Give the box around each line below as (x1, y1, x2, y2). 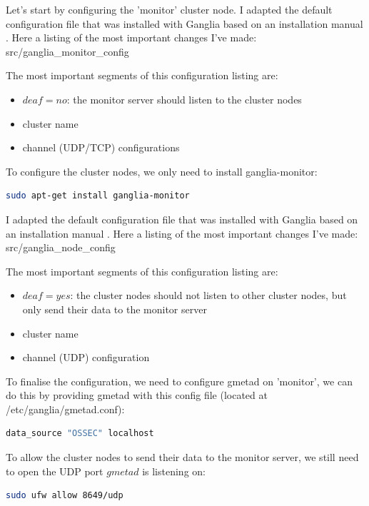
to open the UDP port (6, 463, 103, 478)
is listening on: (142, 463, 206, 478)
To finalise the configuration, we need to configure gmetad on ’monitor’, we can (6, 373, 353, 388)
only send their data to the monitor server (22, 301, 207, 316)
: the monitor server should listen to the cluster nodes (66, 91, 302, 106)
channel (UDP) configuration (22, 350, 150, 365)
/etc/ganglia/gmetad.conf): (6, 401, 125, 416)
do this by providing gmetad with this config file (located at (6, 388, 268, 403)
